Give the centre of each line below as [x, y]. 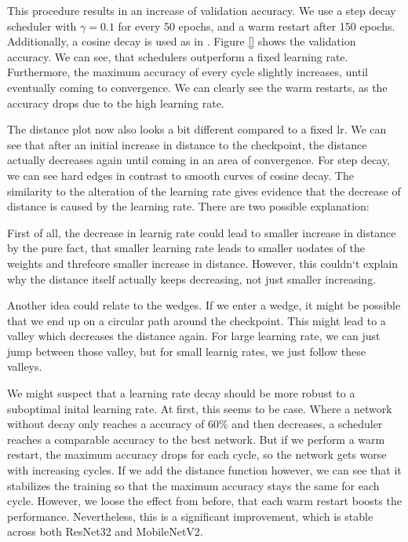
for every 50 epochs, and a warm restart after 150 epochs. [257, 26]
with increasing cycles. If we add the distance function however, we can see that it [204, 470]
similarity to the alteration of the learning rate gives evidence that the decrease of [204, 190]
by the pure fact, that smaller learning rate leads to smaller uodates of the [186, 248]
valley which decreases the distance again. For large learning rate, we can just [194, 336]
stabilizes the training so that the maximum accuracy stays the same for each [193, 485]
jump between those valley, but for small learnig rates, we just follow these [187, 351]
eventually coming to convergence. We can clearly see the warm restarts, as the [197, 87]
